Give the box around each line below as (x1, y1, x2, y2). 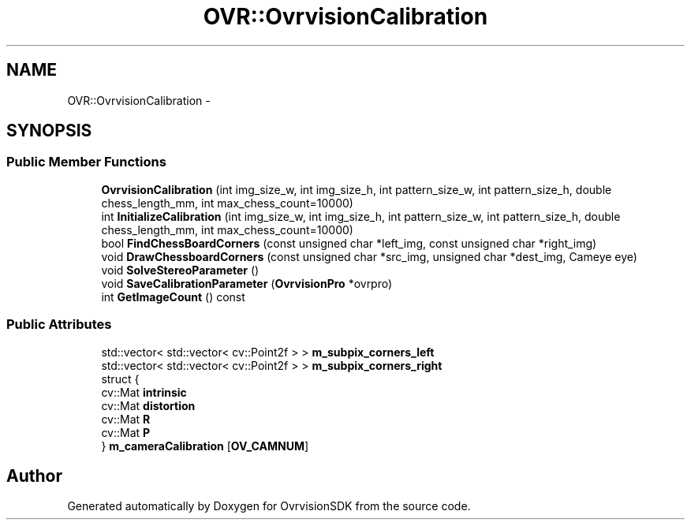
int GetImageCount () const (101, 289, 245, 304)
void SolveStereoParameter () (101, 263, 260, 277)
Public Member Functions (6, 154, 166, 170)
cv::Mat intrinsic (101, 385, 187, 399)
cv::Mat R (101, 412, 151, 426)
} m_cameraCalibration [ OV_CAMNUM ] (101, 438, 309, 453)
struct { (101, 371, 140, 386)
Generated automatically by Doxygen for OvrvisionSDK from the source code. (67, 499, 471, 513)
